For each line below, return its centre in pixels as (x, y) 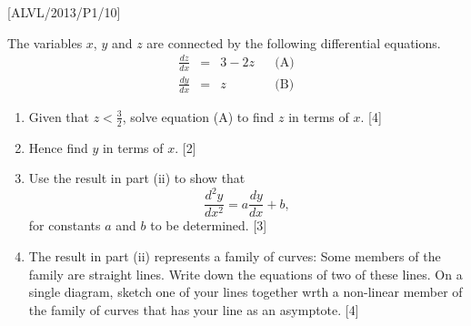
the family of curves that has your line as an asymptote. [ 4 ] (194, 309)
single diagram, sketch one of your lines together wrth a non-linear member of (246, 292)
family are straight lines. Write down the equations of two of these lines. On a (246, 274)
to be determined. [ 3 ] (209, 225)
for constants (65, 225)
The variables (45, 42)
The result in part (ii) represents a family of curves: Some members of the (235, 255)
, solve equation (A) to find (198, 116)
